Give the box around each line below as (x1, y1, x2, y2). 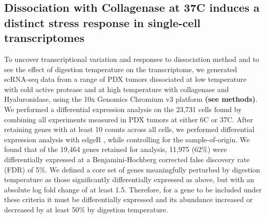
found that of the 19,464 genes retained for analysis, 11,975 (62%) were (4, 144, 227, 155)
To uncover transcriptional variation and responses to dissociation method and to (4, 53, 259, 64)
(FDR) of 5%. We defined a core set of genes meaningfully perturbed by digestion (4, 164, 260, 175)
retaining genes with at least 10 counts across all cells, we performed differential (4, 124, 255, 135)
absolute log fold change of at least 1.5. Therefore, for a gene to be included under (4, 184, 262, 194)
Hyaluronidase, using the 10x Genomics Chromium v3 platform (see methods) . (4, 94, 258, 104)
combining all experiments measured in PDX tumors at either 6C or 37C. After (4, 114, 253, 124)
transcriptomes (4, 30, 85, 46)
